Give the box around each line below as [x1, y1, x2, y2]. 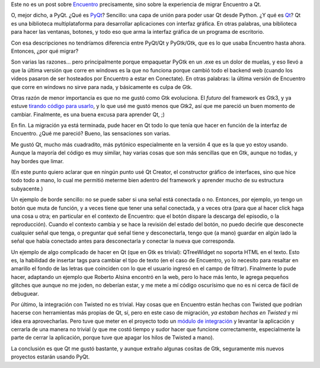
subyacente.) [11, 185, 43, 192]
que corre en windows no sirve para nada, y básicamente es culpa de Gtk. [11, 83, 193, 90]
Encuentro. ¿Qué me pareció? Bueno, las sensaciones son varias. [11, 130, 171, 137]
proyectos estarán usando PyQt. [11, 353, 90, 360]
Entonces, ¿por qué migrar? [11, 47, 79, 55]
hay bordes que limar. [11, 157, 65, 164]
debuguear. [11, 290, 40, 297]
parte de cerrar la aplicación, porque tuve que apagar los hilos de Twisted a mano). [11, 334, 215, 341]
